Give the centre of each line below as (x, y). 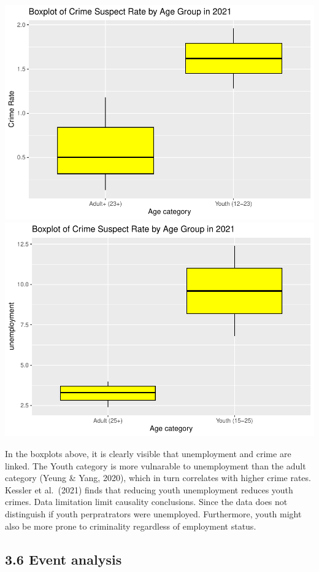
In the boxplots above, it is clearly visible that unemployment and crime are (148, 454)
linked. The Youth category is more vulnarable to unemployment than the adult (156, 465)
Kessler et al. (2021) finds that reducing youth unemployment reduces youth (149, 489)
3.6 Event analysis (63, 559)
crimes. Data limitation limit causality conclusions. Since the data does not (146, 502)
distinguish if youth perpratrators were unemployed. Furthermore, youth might (153, 514)
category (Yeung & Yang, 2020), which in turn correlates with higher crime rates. (158, 478)
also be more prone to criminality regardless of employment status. (131, 526)
